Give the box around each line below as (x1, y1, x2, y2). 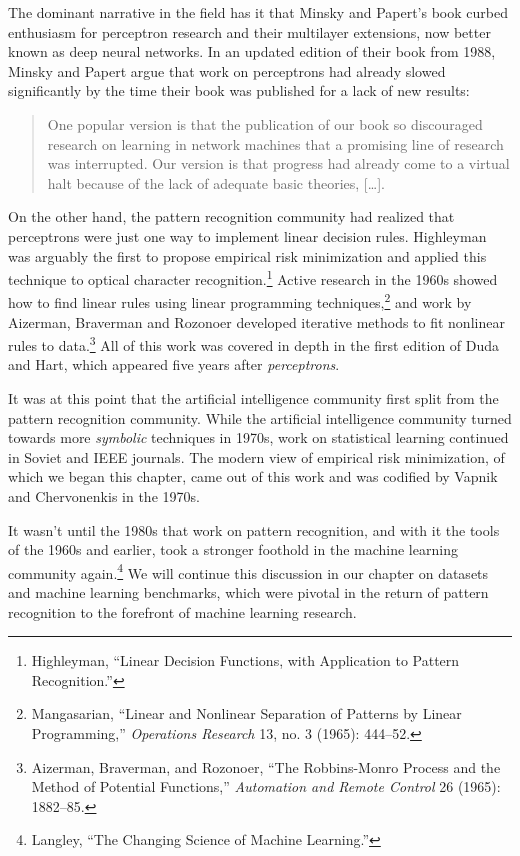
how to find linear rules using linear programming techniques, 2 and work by (8, 289, 472, 313)
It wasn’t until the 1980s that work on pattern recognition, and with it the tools (8, 519, 500, 540)
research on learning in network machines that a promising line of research (47, 133, 504, 154)
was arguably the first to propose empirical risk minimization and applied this (8, 245, 487, 266)
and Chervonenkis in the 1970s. (8, 486, 200, 507)
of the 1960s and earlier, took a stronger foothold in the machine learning (8, 539, 458, 560)
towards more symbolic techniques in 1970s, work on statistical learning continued (8, 427, 509, 448)
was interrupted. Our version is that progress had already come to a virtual (47, 153, 510, 174)
